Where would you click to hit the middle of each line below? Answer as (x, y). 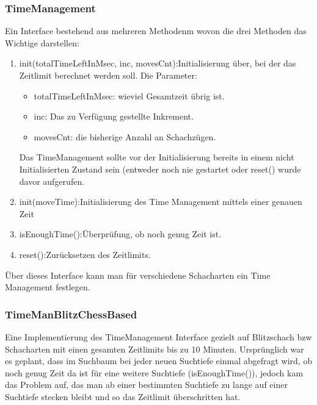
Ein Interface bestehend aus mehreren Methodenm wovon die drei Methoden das (156, 31)
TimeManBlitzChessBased (71, 314)
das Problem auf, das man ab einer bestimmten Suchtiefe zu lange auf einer (146, 385)
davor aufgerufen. (52, 181)
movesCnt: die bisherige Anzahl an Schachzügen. (125, 136)
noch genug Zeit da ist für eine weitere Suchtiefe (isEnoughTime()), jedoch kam (154, 372)
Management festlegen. (48, 287)
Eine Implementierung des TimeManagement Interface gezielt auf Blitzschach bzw (158, 336)
